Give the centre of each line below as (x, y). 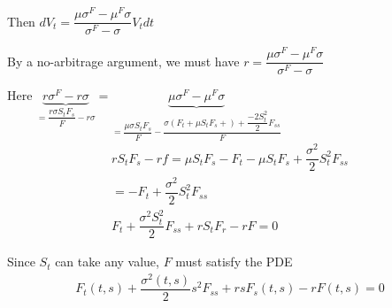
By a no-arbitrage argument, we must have (123, 61)
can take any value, (107, 262)
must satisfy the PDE (234, 262)
